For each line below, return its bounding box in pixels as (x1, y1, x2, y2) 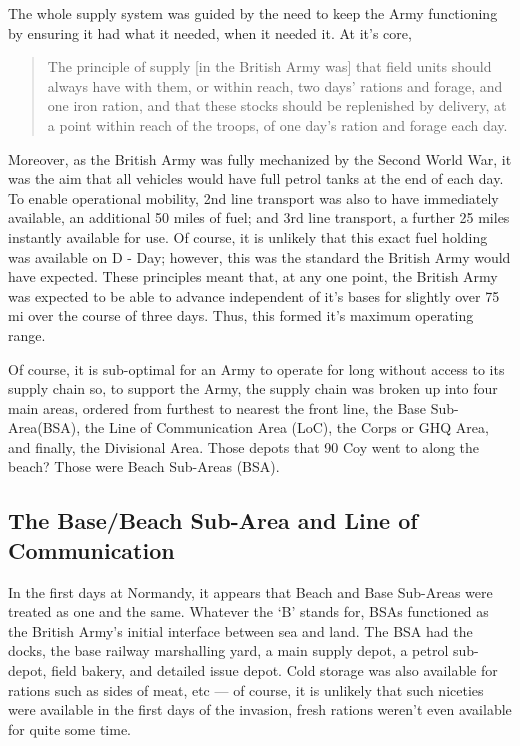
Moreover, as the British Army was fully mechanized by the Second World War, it (8, 148, 512, 169)
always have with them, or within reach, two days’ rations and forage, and (47, 75, 503, 96)
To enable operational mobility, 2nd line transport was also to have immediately (8, 187, 499, 208)
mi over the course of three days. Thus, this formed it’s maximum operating (8, 305, 474, 326)
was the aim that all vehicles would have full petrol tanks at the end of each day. (8, 168, 504, 189)
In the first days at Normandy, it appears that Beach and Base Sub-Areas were (8, 581, 493, 602)
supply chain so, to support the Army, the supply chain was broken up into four (8, 378, 498, 399)
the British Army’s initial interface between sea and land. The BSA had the (8, 620, 473, 641)
